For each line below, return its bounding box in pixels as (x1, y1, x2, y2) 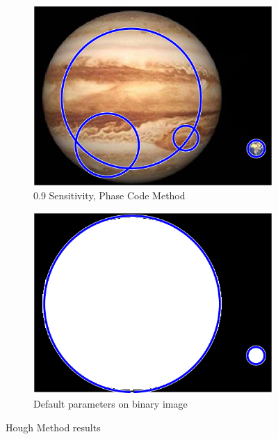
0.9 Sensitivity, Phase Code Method (33, 188, 186, 203)
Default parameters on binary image (33, 396, 188, 411)
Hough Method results (6, 419, 101, 434)
